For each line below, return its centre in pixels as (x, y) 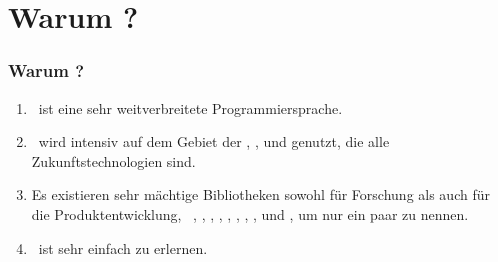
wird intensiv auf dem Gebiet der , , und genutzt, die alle (214, 141)
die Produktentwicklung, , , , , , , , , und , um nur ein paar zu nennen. (250, 213)
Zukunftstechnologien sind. (113, 160)
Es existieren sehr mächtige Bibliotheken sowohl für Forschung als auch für (260, 194)
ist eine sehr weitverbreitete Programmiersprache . (190, 107)
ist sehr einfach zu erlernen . (123, 247)
